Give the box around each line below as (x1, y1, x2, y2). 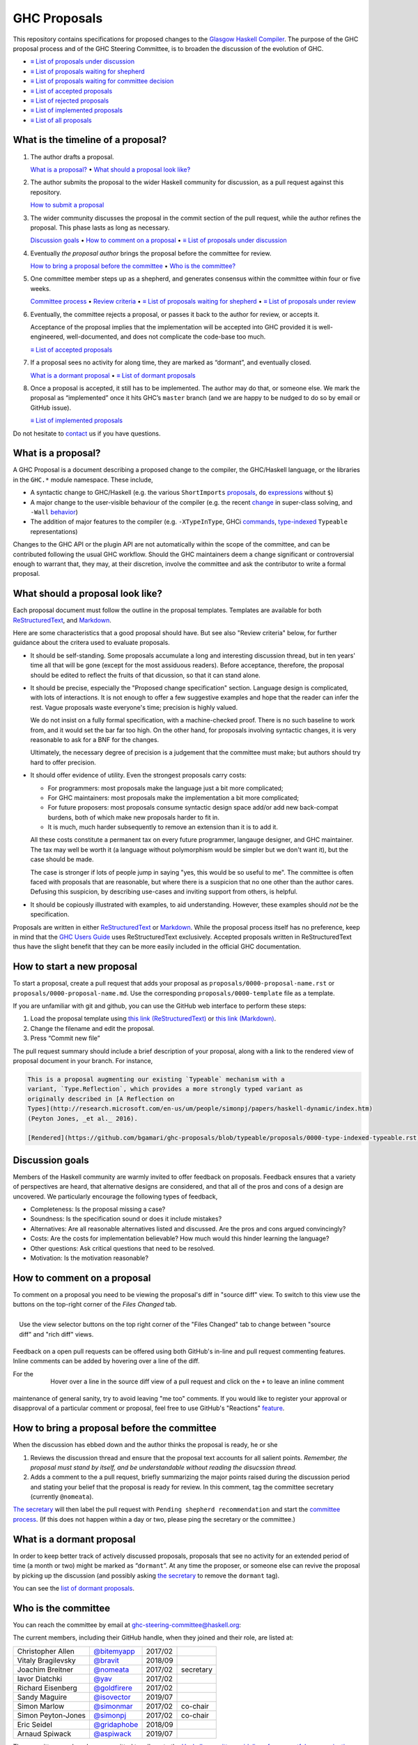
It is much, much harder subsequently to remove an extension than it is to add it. (47, 823, 279, 831)
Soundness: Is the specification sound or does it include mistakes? (30, 1215, 222, 1223)
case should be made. (30, 855, 94, 863)
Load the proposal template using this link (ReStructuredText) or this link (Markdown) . (30, 1014, 277, 1023)
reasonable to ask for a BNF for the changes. (30, 735, 160, 743)
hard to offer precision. (30, 758, 97, 766)
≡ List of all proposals (30, 116, 92, 124)
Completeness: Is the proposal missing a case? (30, 1205, 166, 1214)
